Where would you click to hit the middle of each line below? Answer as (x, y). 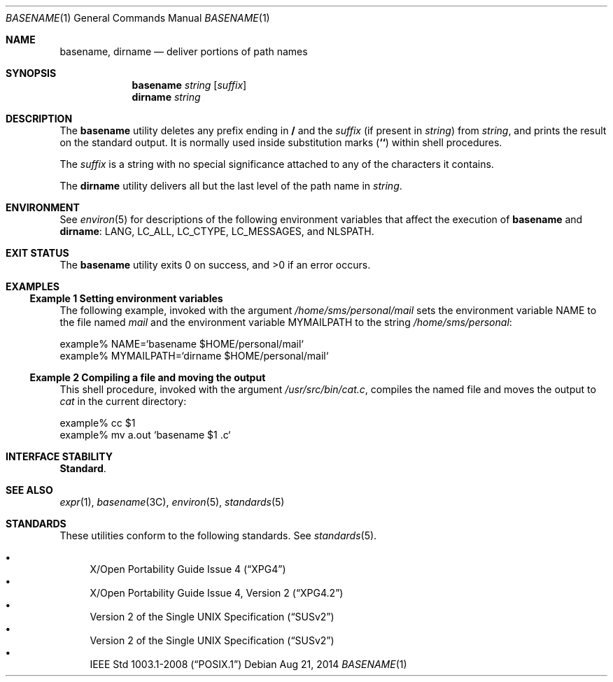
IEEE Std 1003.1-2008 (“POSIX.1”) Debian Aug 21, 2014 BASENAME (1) (248, 664)
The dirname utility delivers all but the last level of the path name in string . (231, 186)
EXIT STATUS (37, 253)
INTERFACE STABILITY (59, 456)
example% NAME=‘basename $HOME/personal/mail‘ (182, 344)
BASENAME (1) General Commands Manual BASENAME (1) (138, 18)
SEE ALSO (29, 490)
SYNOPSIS (31, 73)
